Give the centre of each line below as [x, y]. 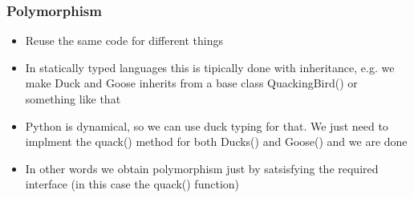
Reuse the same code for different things [124, 40]
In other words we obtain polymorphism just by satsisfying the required [202, 168]
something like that [73, 99]
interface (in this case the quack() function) [132, 184]
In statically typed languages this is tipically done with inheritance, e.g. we [210, 67]
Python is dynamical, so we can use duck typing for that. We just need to [207, 125]
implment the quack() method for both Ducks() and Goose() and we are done [216, 141]
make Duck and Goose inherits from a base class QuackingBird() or [191, 83]
